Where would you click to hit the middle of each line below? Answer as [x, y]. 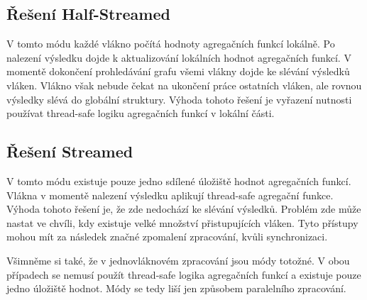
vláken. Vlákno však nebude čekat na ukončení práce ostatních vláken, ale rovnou [184, 85]
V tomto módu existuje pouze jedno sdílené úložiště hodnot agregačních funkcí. [179, 180]
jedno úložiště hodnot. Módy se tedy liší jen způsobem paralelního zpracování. [176, 288]
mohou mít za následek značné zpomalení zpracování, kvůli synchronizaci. [167, 237]
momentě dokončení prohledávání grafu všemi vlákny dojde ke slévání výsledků [178, 71]
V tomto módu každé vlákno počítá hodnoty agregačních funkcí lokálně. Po [171, 44]
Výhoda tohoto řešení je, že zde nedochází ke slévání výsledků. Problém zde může [184, 209]
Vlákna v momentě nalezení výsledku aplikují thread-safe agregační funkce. [170, 195]
